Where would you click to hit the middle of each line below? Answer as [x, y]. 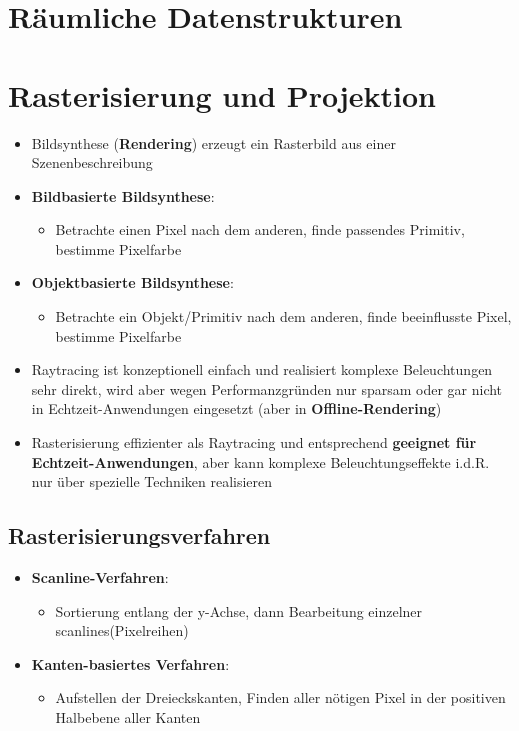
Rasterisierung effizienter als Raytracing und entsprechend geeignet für [254, 442]
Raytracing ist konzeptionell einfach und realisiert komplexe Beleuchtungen [262, 369]
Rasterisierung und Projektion [222, 94]
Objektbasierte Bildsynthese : [132, 282]
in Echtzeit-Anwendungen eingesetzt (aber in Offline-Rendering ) [236, 408]
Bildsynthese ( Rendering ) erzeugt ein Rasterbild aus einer [213, 142]
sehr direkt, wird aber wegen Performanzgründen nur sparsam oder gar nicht [267, 388]
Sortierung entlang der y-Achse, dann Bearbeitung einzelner [239, 610]
